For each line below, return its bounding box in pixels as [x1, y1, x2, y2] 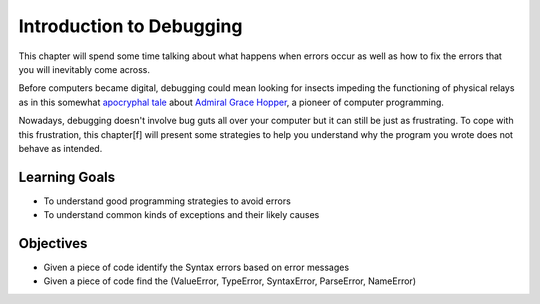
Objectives [18, 235, 88, 252]
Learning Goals [18, 168, 116, 185]
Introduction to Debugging [18, 15, 243, 37]
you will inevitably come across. [18, 63, 150, 75]
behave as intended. [18, 142, 103, 154]
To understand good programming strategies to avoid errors [43, 195, 292, 207]
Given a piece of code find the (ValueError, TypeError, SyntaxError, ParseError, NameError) [43, 275, 417, 287]
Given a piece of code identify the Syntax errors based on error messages [43, 261, 350, 274]
